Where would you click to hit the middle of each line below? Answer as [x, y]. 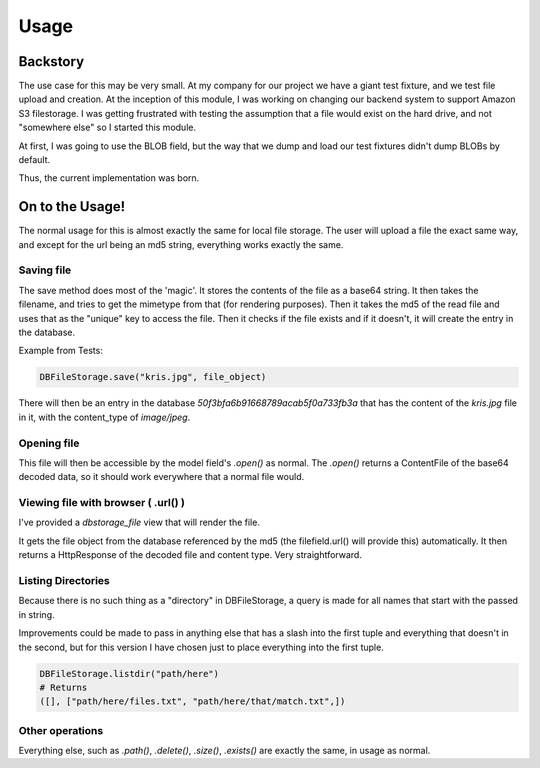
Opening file [49, 443]
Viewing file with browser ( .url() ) [101, 503]
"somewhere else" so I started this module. [107, 127]
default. [34, 160]
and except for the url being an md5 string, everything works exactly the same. [181, 244]
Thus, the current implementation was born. [109, 178]
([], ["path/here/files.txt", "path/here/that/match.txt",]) [192, 701]
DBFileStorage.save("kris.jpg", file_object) [153, 377]
